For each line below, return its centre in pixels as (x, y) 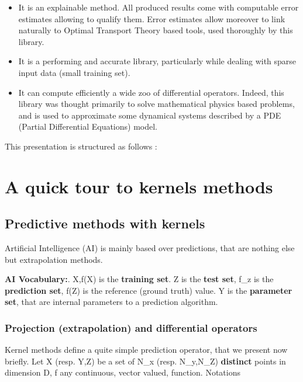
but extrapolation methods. (54, 259)
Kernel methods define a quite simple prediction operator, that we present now (146, 350)
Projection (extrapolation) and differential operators (131, 328)
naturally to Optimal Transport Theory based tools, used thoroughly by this (156, 30)
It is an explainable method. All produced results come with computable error (159, 7)
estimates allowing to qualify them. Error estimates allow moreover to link (152, 18)
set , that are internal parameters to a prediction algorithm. (111, 302)
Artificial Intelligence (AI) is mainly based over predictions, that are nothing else (150, 248)
